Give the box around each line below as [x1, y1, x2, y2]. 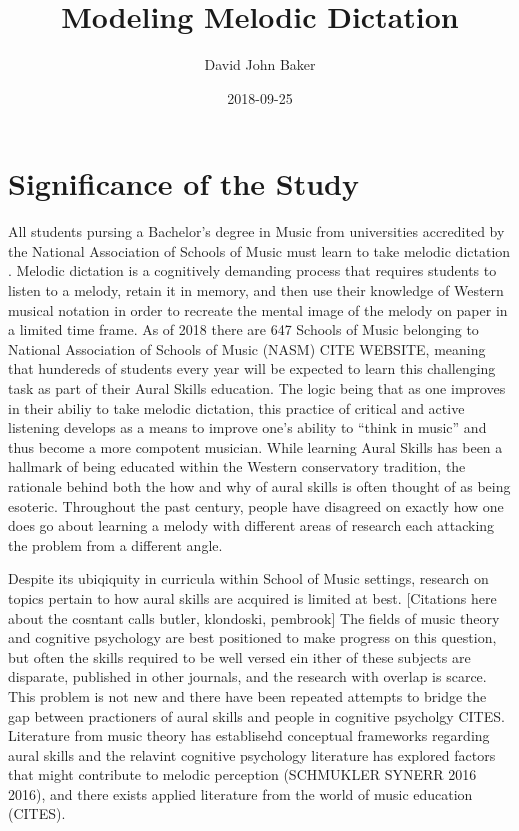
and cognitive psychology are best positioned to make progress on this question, [8, 627, 497, 648]
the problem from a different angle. [8, 534, 223, 555]
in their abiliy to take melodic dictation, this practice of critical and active [8, 397, 465, 418]
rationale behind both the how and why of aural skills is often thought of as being [8, 475, 511, 496]
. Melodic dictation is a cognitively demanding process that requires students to [8, 260, 497, 281]
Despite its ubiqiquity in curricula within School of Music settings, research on [8, 568, 489, 589]
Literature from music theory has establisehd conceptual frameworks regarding [8, 725, 490, 746]
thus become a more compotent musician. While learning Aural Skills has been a [8, 436, 503, 457]
